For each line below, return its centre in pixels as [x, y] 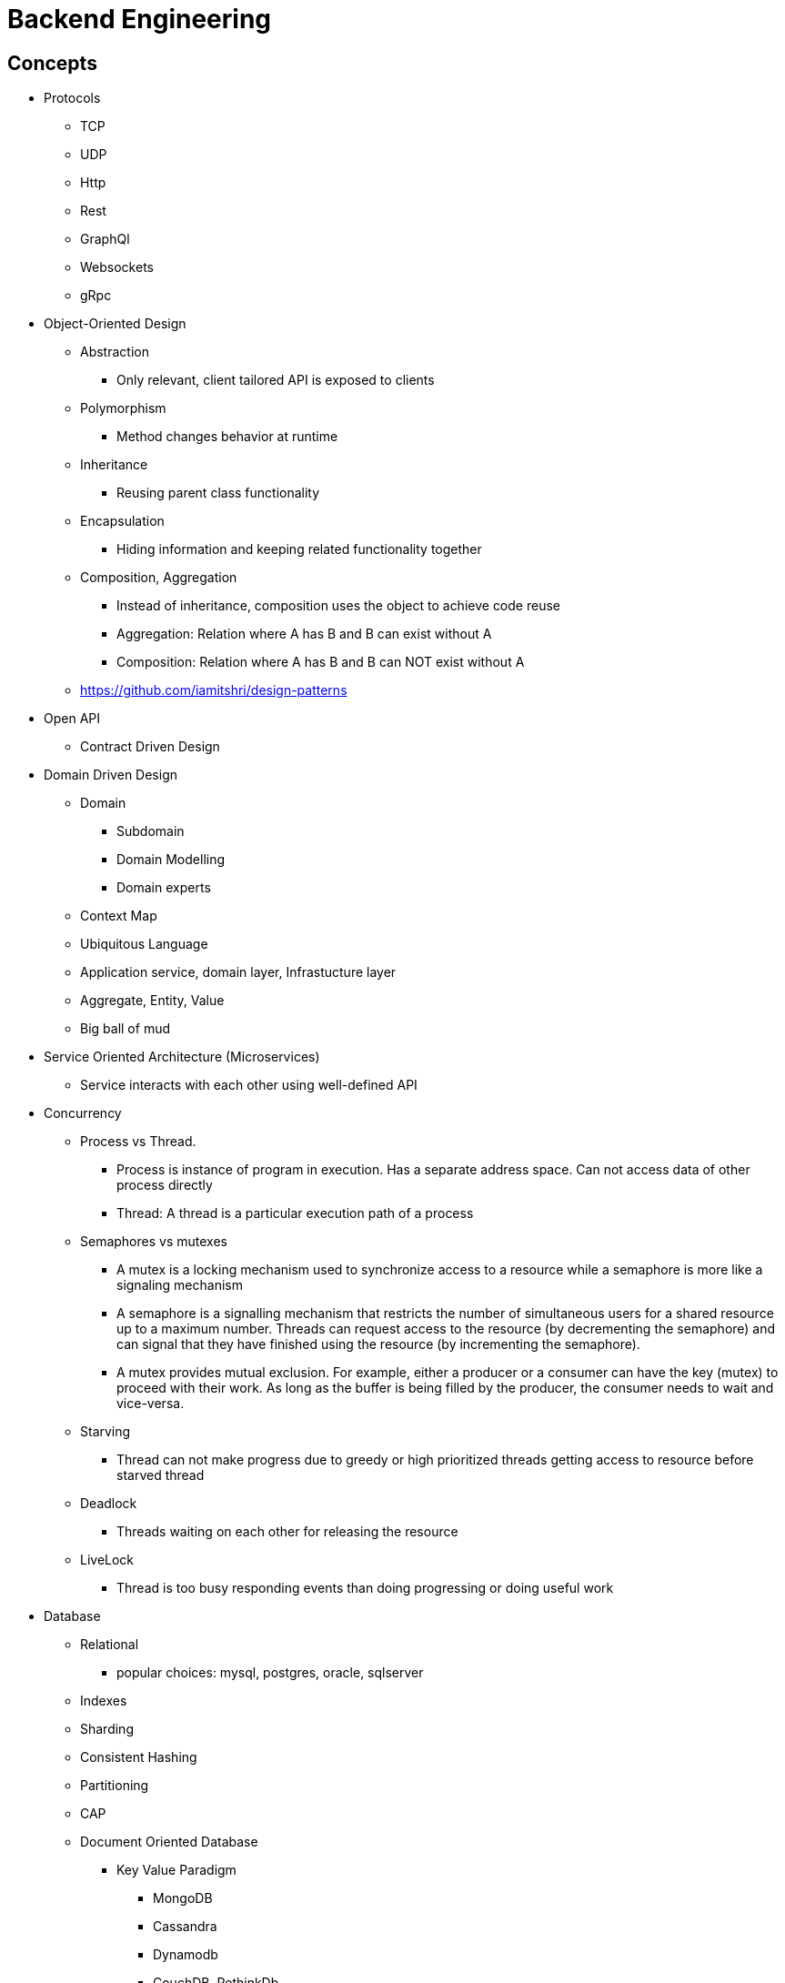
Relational [110, 1645]
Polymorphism [123, 408]
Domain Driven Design [111, 775]
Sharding [107, 1729]
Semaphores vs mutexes [154, 1242]
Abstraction [115, 352]
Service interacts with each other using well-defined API [249, 1085]
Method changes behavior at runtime [227, 437]
